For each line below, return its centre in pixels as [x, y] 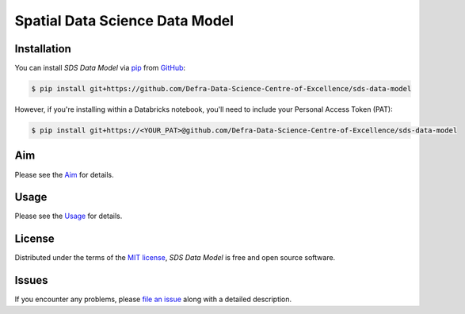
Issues [31, 280]
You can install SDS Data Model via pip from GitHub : [100, 68]
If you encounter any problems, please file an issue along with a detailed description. [153, 299]
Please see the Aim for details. [64, 174]
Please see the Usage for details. [69, 216]
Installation [43, 49]
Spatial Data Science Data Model [124, 21]
